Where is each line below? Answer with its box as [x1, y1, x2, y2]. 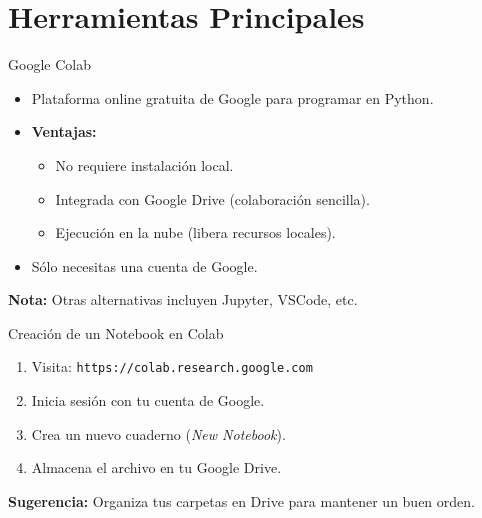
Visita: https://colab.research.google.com [31, 356, 313, 377]
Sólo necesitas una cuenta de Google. [31, 255, 258, 276]
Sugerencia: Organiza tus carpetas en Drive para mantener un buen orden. [8, 490, 475, 511]
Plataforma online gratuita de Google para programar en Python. [31, 87, 434, 108]
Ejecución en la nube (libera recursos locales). [55, 222, 336, 243]
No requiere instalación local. [55, 154, 234, 175]
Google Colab [8, 54, 91, 75]
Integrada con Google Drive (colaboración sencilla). [55, 188, 370, 209]
